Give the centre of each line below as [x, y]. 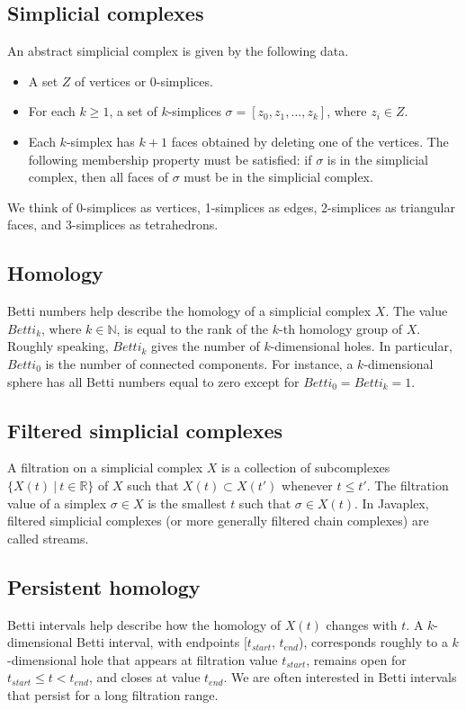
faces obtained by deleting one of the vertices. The [310, 141]
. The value [417, 311]
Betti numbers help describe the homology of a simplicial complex [189, 311]
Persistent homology [104, 586]
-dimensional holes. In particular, [361, 346]
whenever [307, 485]
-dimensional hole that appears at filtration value [143, 659]
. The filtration [408, 485]
